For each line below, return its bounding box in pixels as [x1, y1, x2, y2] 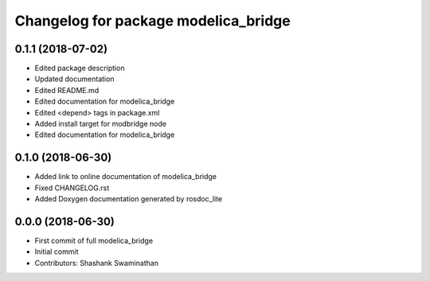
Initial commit [34, 247, 79, 256]
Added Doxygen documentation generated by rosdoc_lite [34, 194, 223, 204]
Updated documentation [34, 74, 115, 84]
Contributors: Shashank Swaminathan [34, 258, 159, 267]
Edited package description [34, 64, 125, 73]
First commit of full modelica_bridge [34, 236, 154, 245]
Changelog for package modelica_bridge [14, 12, 291, 29]
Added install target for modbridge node [34, 119, 167, 129]
